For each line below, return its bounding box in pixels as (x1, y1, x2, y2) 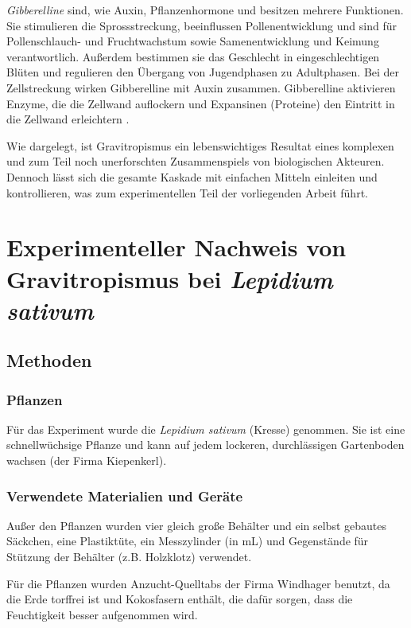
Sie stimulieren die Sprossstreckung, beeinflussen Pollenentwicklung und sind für (6, 17, 397, 33)
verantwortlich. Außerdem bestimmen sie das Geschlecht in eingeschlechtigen (6, 48, 380, 64)
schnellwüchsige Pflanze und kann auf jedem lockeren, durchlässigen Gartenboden (6, 436, 405, 453)
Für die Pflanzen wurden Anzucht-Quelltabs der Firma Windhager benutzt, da (6, 575, 390, 591)
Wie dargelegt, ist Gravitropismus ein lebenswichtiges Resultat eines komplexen (6, 137, 394, 154)
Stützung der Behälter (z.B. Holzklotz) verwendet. (6, 548, 252, 565)
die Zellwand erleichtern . (6, 111, 130, 127)
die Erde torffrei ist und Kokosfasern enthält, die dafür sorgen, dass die (6, 591, 353, 607)
